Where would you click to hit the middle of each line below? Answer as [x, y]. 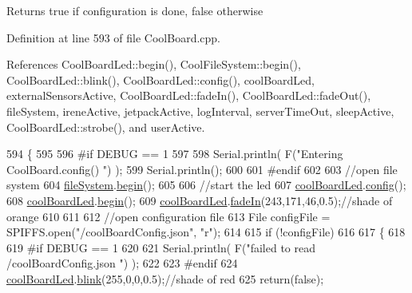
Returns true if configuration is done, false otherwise [135, 10]
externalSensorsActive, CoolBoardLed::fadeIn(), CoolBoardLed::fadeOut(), [189, 95]
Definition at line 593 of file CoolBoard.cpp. [114, 37]
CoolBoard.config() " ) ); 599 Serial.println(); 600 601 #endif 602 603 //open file [202, 169]
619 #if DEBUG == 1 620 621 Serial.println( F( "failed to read [161, 247]
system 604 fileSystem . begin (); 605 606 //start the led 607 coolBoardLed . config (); [206, 185]
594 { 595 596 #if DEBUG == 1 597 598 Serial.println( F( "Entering [175, 154]
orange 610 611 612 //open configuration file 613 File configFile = [168, 216]
